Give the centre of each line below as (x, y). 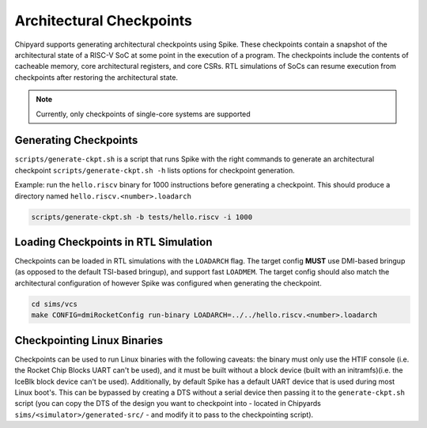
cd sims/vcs (55, 304)
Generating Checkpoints (76, 140)
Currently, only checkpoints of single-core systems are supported (143, 114)
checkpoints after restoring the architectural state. (96, 77)
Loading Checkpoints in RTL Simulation (113, 242)
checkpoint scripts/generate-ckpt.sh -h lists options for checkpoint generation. (155, 170)
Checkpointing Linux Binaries (89, 340)
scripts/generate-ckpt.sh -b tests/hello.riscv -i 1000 (142, 217)
